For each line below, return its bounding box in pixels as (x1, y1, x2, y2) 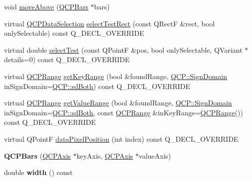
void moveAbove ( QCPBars (4, 1, 88, 11)
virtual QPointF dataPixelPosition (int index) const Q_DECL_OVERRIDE (4, 133, 239, 144)
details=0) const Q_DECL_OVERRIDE (4, 54, 130, 65)
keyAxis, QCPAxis (76, 150, 133, 161)
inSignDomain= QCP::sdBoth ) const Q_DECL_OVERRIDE (4, 81, 190, 91)
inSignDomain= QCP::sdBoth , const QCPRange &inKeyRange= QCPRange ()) (4, 107, 243, 117)
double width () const (4, 167, 73, 178)
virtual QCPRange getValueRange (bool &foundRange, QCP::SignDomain (4, 97, 232, 108)
